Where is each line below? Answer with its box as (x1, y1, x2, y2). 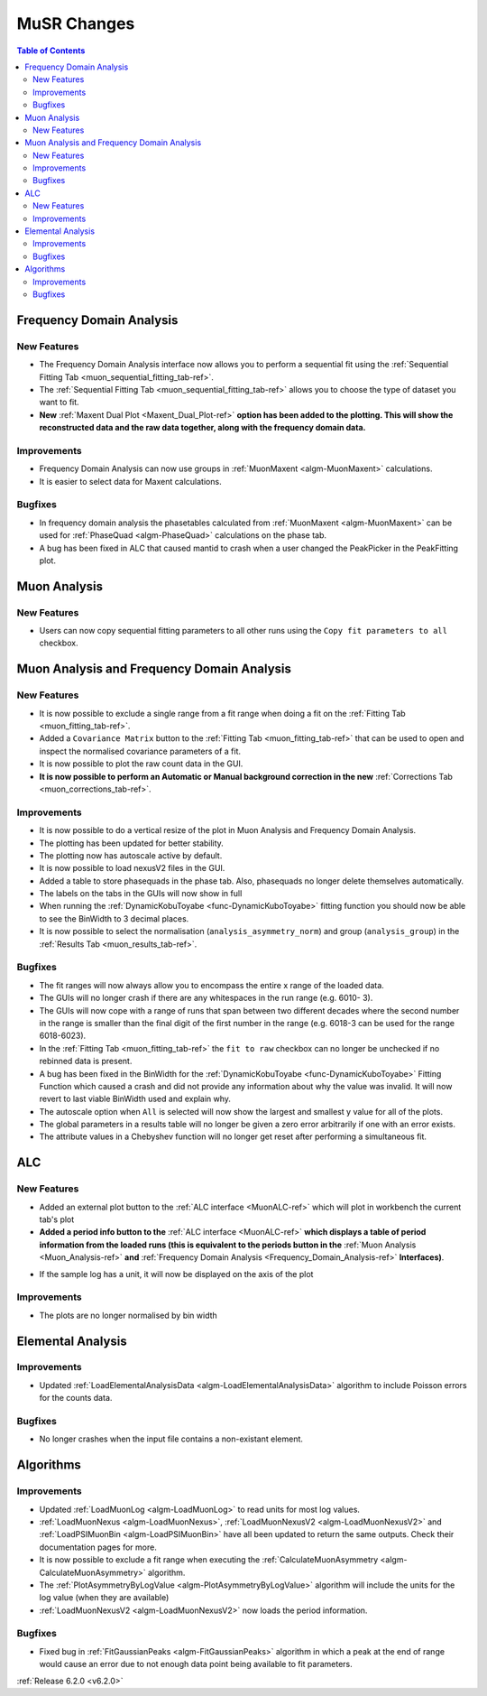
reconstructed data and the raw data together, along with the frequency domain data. (39, 422, 366, 433)
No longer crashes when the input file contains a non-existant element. (39, 1433, 304, 1444)
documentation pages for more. (39, 1542, 157, 1552)
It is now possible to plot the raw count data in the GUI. (39, 758, 243, 769)
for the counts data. (39, 1393, 113, 1404)
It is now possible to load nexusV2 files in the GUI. (39, 863, 225, 874)
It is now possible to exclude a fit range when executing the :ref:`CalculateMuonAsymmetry (39, 1554, 379, 1565)
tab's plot (39, 1214, 75, 1225)
